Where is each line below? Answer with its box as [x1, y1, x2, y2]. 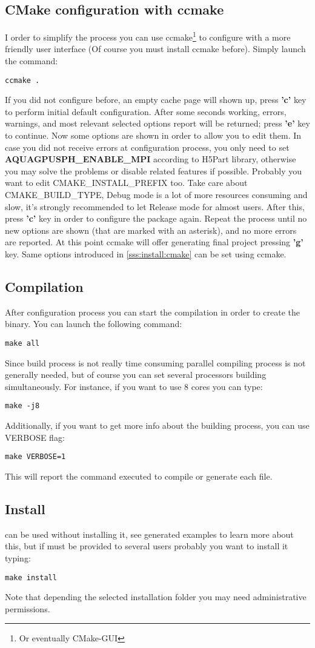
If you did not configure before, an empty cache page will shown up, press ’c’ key [5, 93, 307, 106]
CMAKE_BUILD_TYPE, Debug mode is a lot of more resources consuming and [5, 188, 308, 201]
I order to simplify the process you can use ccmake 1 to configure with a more [5, 29, 291, 43]
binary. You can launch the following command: [5, 317, 182, 330]
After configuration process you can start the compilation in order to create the [5, 305, 300, 318]
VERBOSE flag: [5, 431, 65, 443]
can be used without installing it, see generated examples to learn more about [5, 527, 294, 540]
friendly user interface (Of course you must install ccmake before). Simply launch [5, 42, 306, 55]
